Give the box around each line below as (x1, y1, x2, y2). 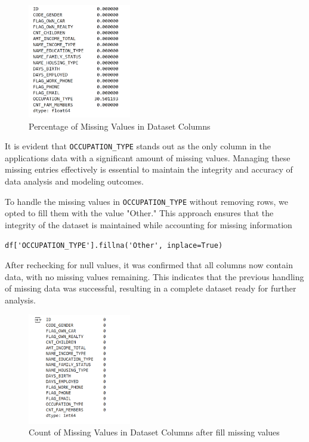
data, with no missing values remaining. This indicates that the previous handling (5, 270, 304, 283)
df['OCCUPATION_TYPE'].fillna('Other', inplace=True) (5, 241, 223, 250)
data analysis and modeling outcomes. (5, 175, 144, 188)
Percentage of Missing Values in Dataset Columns (29, 119, 211, 132)
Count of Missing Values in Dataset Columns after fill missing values (29, 426, 280, 438)
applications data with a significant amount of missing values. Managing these (5, 151, 291, 164)
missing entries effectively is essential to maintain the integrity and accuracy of (5, 163, 293, 176)
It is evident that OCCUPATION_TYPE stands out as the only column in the (5, 140, 271, 152)
